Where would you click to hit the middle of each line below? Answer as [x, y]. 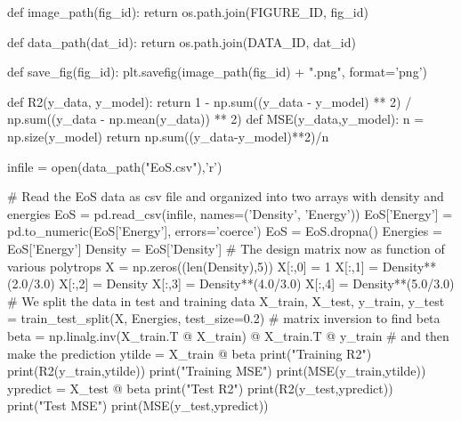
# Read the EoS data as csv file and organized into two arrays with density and [226, 196]
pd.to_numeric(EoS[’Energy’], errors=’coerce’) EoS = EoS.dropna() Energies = [225, 231]
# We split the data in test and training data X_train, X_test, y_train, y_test [226, 300]
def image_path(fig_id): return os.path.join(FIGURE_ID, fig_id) [188, 12]
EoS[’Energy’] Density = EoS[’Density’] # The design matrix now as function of [226, 248]
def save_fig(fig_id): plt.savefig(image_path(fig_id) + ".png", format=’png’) [217, 72]
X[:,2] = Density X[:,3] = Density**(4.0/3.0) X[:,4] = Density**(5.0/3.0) [257, 283]
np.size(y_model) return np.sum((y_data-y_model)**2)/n [168, 136]
